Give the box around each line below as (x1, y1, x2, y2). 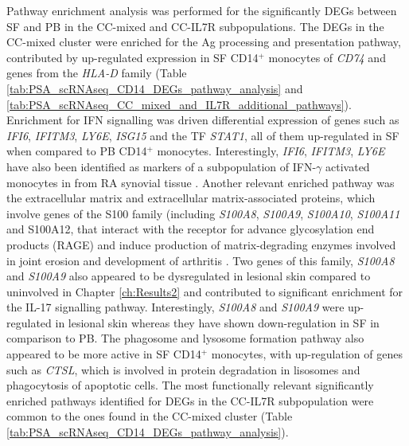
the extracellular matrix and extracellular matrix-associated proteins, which (6, 190, 376, 206)
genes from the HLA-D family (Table (6, 65, 187, 81)
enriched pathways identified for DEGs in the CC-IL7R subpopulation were (6, 392, 374, 409)
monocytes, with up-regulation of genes (211, 346, 403, 362)
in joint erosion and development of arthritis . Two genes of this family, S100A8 (6, 252, 395, 268)
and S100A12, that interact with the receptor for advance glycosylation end (6, 221, 375, 237)
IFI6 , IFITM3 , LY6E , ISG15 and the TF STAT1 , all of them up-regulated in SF (6, 127, 399, 143)
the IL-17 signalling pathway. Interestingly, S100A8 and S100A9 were (6, 299, 345, 315)
